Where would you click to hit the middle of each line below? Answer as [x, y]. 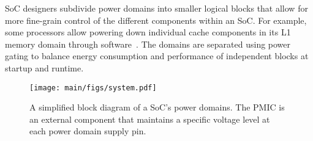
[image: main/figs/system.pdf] [93, 88]
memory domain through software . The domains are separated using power [148, 44]
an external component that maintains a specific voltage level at [150, 119]
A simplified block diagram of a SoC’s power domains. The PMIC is [157, 107]
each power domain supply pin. [88, 131]
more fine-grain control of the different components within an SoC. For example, [156, 20]
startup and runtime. [44, 67]
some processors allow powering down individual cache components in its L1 [148, 32]
